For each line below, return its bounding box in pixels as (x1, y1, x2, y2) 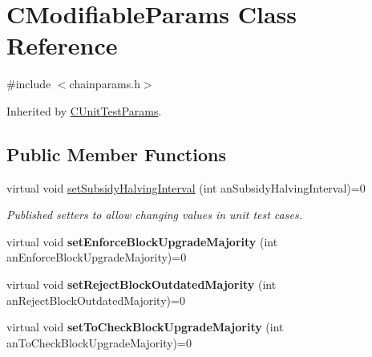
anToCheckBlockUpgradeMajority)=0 (6, 334, 192, 351)
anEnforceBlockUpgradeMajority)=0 (6, 249, 187, 266)
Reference (6, 29, 118, 62)
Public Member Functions (6, 141, 226, 166)
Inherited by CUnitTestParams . (6, 102, 162, 119)
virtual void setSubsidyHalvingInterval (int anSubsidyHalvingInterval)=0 (6, 179, 366, 196)
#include (6, 75, 51, 92)
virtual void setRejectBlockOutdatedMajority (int (6, 276, 277, 293)
